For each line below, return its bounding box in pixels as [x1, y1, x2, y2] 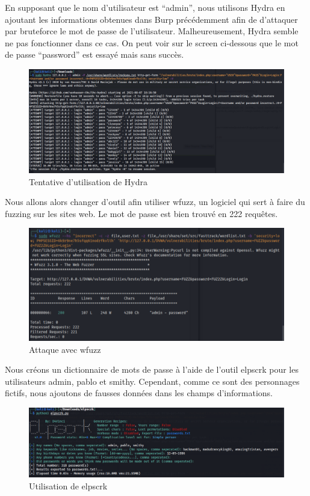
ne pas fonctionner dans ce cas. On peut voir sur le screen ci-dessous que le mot [5, 36, 299, 49]
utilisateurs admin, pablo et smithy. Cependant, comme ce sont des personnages [5, 375, 300, 387]
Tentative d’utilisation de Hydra [29, 175, 147, 188]
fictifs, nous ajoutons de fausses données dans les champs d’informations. [5, 387, 273, 399]
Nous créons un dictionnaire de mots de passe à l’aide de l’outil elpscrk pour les [5, 363, 299, 376]
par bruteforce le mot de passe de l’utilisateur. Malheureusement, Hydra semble [5, 25, 299, 37]
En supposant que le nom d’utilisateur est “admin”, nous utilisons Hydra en [5, 1, 285, 13]
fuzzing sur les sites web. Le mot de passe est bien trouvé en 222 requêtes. [5, 207, 278, 219]
